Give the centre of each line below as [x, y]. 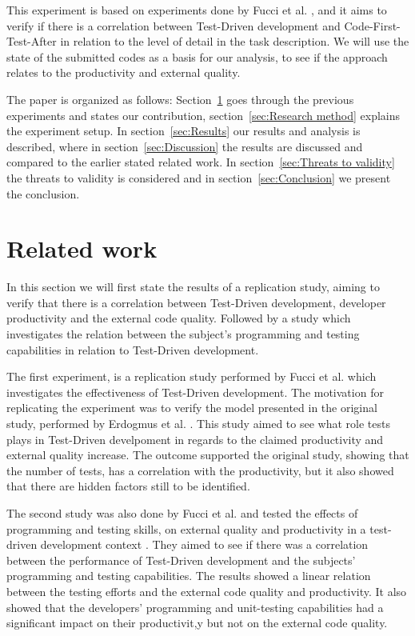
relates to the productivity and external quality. [124, 72]
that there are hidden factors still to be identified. [128, 486]
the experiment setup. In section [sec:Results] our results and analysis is [184, 131]
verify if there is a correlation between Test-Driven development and [174, 25]
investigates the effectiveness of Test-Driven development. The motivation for [195, 392]
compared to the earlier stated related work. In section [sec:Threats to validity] [201, 162]
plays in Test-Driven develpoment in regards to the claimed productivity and [195, 439]
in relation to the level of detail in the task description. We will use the [235, 41]
